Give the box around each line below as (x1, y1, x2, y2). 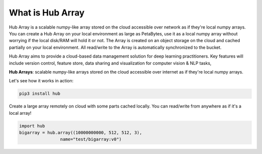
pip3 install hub (19, 91, 61, 96)
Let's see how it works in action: (9, 78, 74, 84)
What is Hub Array (9, 7, 85, 18)
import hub (19, 123, 45, 128)
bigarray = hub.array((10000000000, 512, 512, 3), (19, 130, 143, 136)
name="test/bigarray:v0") (60, 137, 122, 142)
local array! (9, 110, 32, 116)
